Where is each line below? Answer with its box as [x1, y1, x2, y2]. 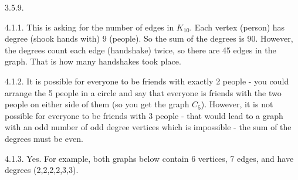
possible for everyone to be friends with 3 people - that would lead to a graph [5, 109, 283, 121]
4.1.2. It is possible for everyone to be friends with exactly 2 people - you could [5, 74, 289, 87]
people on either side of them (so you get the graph [5, 98, 189, 110]
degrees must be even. [5, 132, 83, 144]
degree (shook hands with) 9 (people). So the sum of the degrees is [5, 32, 245, 45]
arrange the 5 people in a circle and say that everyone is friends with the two [5, 86, 282, 99]
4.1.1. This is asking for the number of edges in [5, 21, 174, 33]
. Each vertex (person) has [189, 21, 285, 33]
